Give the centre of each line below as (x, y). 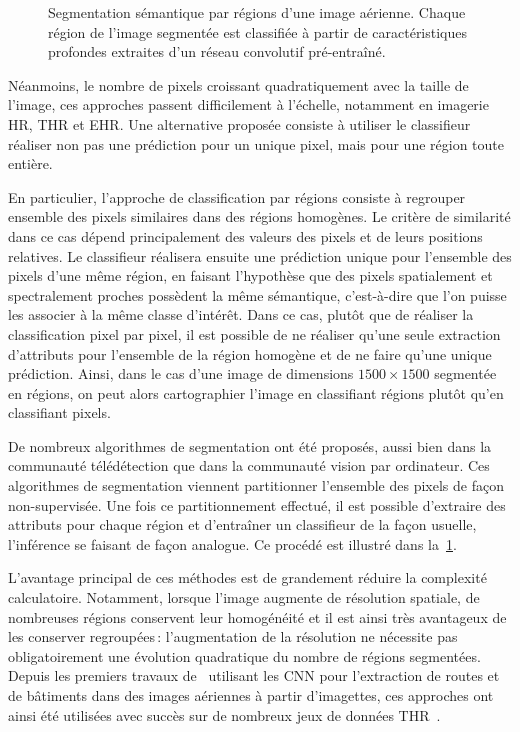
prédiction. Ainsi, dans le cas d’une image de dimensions (181, 373)
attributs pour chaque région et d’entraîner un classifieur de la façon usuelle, (242, 524)
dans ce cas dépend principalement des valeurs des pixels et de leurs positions (245, 235)
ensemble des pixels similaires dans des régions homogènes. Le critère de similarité (259, 216)
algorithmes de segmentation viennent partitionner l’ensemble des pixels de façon (256, 485)
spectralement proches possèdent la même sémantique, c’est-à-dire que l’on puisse (257, 294)
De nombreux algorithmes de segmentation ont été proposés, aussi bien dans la (250, 445)
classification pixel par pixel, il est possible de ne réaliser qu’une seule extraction (254, 333)
